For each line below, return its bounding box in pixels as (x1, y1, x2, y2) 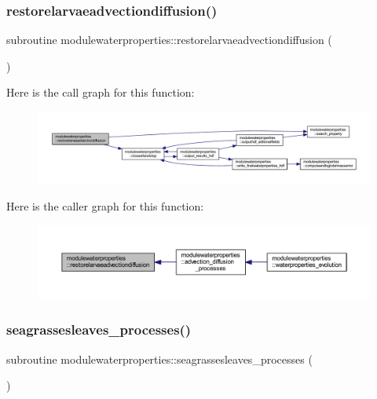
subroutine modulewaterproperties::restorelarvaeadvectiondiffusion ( (6, 31, 332, 48)
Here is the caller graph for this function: (6, 198, 204, 214)
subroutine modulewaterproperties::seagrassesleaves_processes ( (6, 350, 313, 367)
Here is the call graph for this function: (6, 84, 195, 101)
